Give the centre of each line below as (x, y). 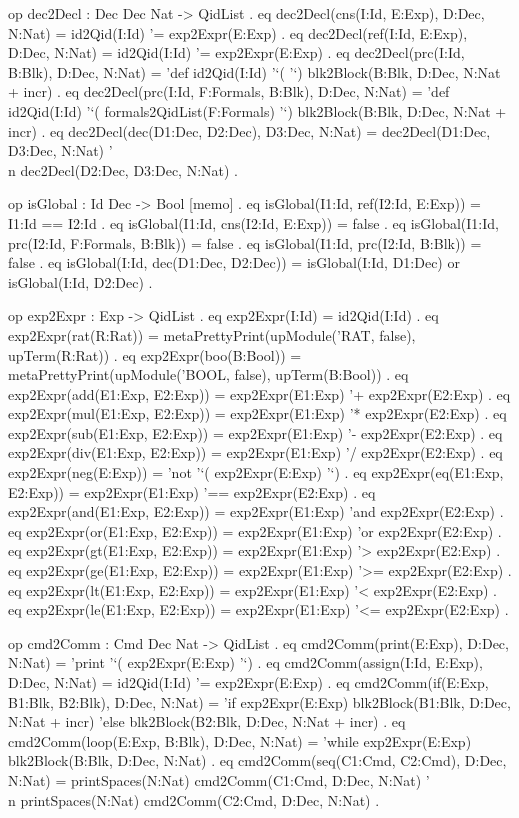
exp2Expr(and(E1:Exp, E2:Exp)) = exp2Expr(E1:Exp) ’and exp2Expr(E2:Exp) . (256, 511)
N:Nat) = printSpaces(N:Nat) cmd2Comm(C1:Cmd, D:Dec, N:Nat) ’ (219, 779)
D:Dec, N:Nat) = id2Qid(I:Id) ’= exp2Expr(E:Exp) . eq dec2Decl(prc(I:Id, (236, 52)
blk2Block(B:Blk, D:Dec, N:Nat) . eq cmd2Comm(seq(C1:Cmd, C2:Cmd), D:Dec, (257, 760)
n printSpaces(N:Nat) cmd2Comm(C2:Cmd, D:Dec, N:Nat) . (194, 799)
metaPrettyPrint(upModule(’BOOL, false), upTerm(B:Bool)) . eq (208, 374)
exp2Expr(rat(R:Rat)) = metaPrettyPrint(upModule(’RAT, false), (212, 334)
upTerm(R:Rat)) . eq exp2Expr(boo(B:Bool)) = (155, 354)
